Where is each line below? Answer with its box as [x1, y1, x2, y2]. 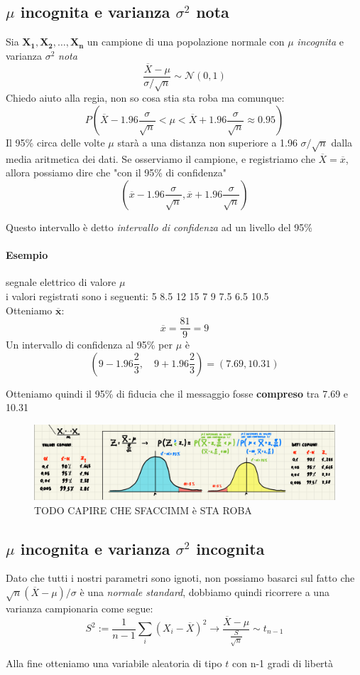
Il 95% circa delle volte [6, 135, 105, 150]
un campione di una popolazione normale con [87, 34, 285, 49]
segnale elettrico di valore [6, 275, 116, 289]
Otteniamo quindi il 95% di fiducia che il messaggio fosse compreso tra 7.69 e [6, 386, 349, 400]
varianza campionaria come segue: [6, 600, 153, 615]
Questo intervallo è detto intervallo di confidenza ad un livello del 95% [6, 219, 313, 234]
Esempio [6, 248, 48, 262]
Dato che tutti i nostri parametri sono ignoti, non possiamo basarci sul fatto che [6, 570, 355, 585]
